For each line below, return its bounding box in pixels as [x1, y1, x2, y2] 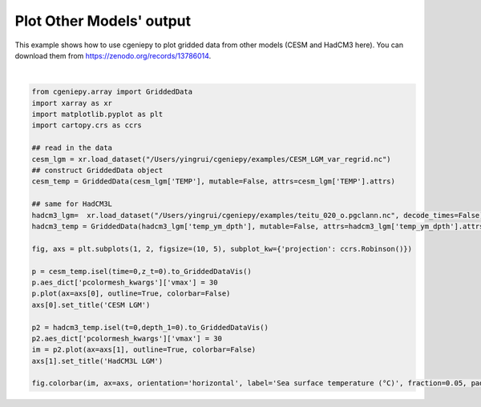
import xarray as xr [31, 99, 112, 107]
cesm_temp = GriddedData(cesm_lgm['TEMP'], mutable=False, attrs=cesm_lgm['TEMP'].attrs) [31, 177, 396, 186]
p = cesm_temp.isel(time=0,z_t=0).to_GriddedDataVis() [31, 267, 252, 276]
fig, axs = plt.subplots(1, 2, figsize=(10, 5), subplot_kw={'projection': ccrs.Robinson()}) [31, 244, 413, 253]
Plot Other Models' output [14, 12, 192, 30]
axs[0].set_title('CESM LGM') [31, 300, 151, 309]
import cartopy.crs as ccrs [31, 121, 142, 130]
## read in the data [31, 143, 112, 152]
